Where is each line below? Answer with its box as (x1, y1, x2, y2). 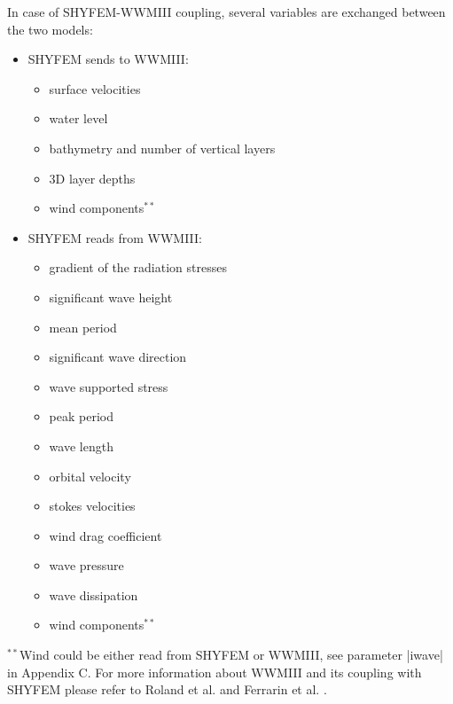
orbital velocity (49, 466, 131, 485)
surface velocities (49, 79, 141, 98)
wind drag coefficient (49, 526, 162, 544)
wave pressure (49, 556, 124, 575)
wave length (49, 436, 113, 455)
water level (49, 109, 108, 128)
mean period (49, 317, 117, 336)
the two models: (7, 20, 93, 38)
